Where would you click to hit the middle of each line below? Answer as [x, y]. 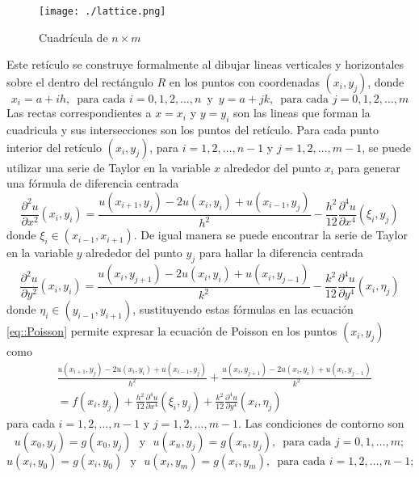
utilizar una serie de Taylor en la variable [109, 167]
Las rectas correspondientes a [79, 113]
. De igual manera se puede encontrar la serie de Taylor [270, 235]
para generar [369, 167]
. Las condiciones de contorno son [321, 422]
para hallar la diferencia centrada [281, 253]
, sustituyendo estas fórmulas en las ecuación [243, 309]
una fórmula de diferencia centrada [93, 183]
